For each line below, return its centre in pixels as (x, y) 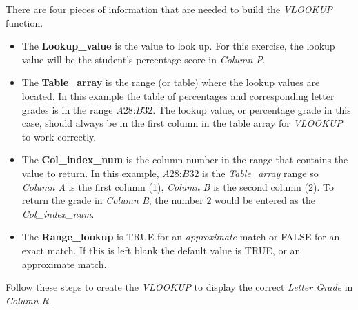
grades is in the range (67, 109)
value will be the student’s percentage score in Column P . (143, 59)
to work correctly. (59, 136)
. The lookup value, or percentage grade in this (252, 109)
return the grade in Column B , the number (112, 200)
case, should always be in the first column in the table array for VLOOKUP (182, 123)
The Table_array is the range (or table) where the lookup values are (171, 82)
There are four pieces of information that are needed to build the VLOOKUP (169, 9)
